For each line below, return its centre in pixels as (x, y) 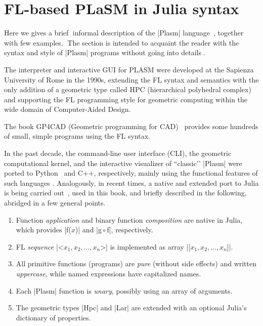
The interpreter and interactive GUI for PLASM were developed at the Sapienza (129, 69)
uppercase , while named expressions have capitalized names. (108, 273)
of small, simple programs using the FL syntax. (77, 136)
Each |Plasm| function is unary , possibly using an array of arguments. (124, 290)
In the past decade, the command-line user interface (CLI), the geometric (118, 153)
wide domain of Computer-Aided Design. (68, 109)
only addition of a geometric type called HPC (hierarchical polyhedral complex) (128, 89)
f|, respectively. (130, 230)
